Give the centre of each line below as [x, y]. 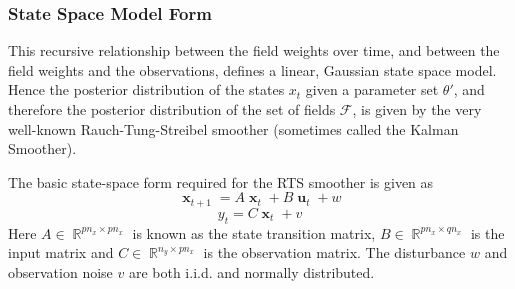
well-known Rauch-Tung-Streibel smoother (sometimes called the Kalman [233, 128]
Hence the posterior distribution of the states [146, 89]
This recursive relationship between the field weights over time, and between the [254, 50]
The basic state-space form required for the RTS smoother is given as [221, 181]
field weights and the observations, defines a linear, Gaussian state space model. [252, 69]
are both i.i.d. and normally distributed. [251, 271]
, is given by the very [417, 109]
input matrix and [61, 252]
